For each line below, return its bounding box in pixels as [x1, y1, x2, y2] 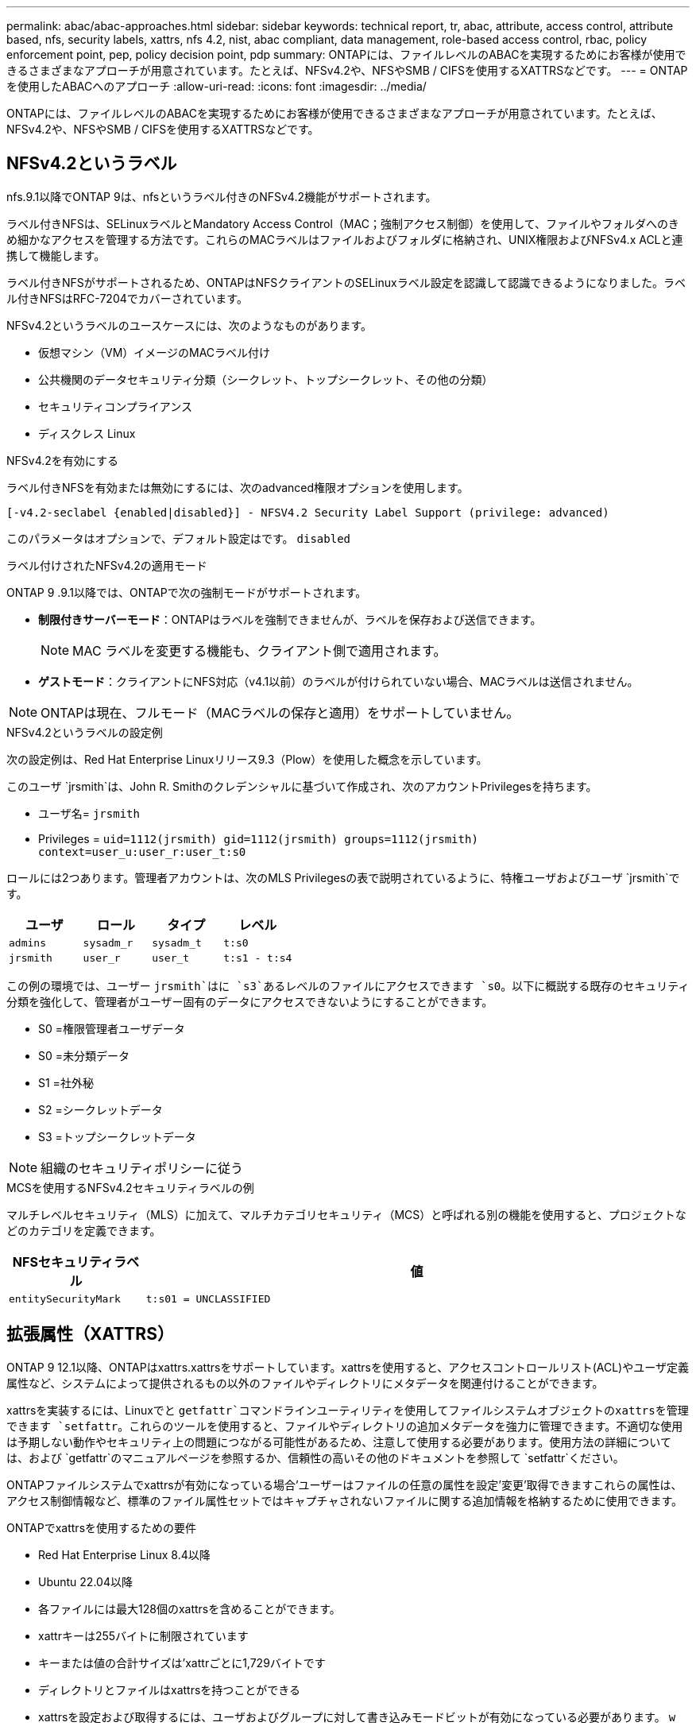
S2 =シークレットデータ [38, 1102, 163, 1117]
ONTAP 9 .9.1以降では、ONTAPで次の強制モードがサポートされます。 [6, 585, 367, 599]
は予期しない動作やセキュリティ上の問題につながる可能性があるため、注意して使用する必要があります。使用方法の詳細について [6, 1434, 671, 1449]
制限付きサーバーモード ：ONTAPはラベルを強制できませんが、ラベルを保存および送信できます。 [38, 612, 542, 626]
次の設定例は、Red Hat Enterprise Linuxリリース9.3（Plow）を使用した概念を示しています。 [6, 752, 488, 766]
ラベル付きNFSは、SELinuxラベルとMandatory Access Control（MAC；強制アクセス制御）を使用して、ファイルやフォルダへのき [6, 216, 679, 230]
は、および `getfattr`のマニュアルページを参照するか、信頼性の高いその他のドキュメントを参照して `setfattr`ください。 [6, 1450, 624, 1465]
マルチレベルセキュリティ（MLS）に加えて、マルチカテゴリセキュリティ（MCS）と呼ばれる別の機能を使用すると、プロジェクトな [6, 1207, 686, 1221]
